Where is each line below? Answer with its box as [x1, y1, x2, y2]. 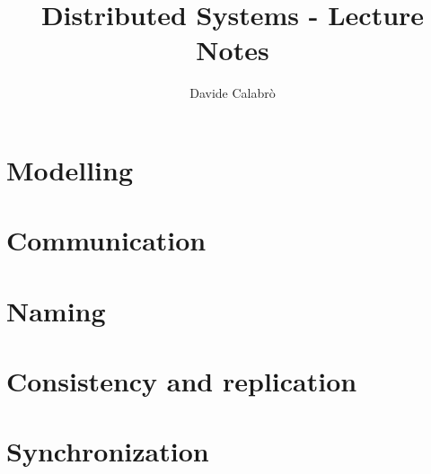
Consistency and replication [6, 363, 357, 399]
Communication [6, 222, 207, 259]
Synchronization [6, 433, 209, 470]
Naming [6, 292, 106, 329]
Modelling [6, 151, 134, 188]
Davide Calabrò [189, 83, 276, 102]
